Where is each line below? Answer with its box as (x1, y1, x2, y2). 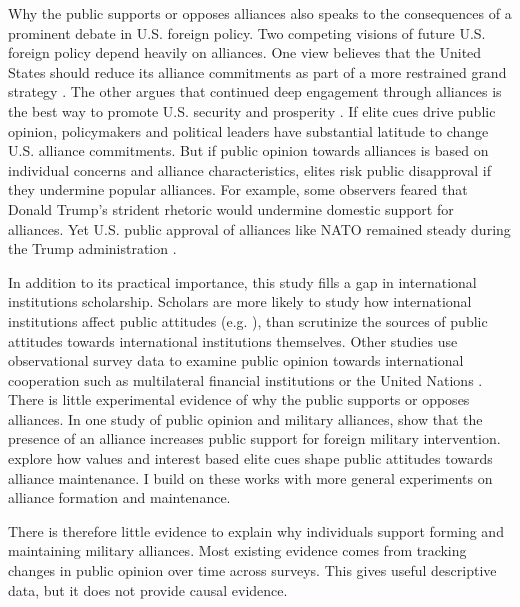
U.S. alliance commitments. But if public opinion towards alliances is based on (8, 140, 489, 161)
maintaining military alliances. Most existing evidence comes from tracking (8, 540, 467, 561)
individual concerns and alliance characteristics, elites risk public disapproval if (8, 159, 491, 180)
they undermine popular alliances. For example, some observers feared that (8, 179, 468, 200)
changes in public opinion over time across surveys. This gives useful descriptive (8, 560, 497, 581)
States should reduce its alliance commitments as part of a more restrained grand (8, 61, 507, 82)
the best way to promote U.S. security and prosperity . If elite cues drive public (8, 100, 496, 121)
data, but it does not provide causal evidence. (8, 579, 288, 600)
